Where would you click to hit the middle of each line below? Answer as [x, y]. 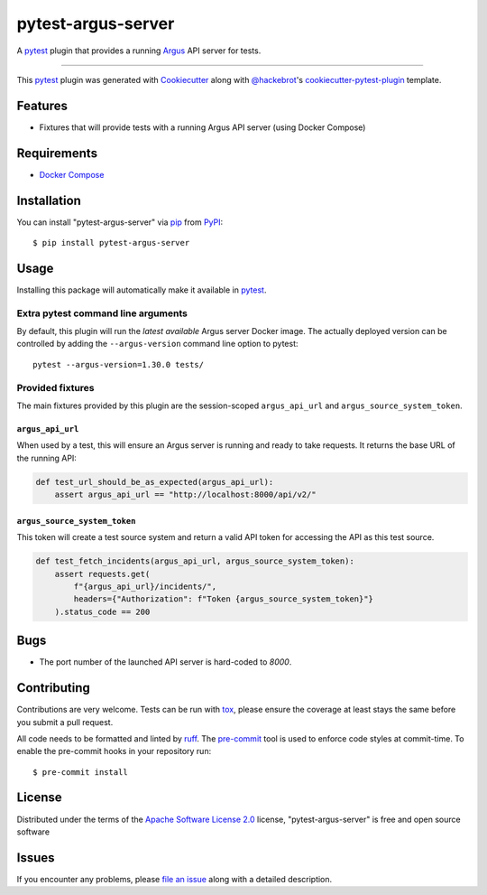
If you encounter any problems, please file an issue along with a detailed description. [175, 879]
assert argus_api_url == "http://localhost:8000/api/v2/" [185, 495]
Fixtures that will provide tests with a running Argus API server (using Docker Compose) [202, 127]
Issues [36, 858]
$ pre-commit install [80, 772]
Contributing [53, 688]
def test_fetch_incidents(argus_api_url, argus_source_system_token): [195, 561]
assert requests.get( [102, 574]
